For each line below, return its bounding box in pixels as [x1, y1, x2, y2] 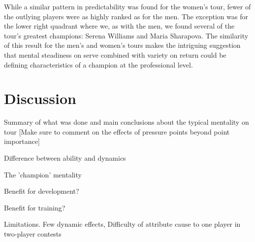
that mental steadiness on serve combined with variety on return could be [4, 49, 226, 60]
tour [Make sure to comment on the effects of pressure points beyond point [4, 126, 230, 137]
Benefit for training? [4, 202, 65, 212]
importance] [4, 136, 40, 146]
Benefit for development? [4, 186, 79, 196]
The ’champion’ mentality [4, 169, 82, 179]
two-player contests [4, 229, 62, 239]
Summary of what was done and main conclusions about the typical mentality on [4, 117, 249, 127]
